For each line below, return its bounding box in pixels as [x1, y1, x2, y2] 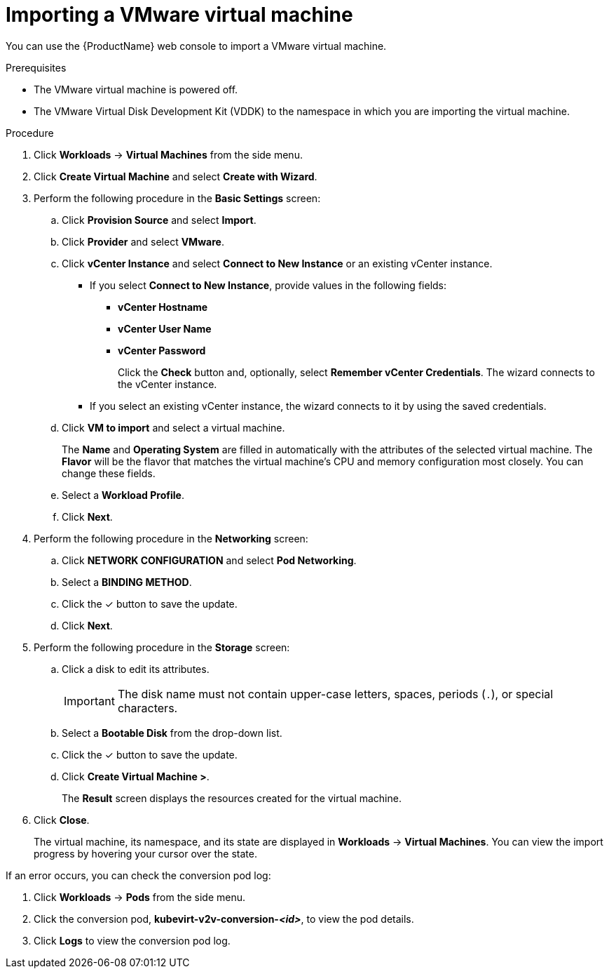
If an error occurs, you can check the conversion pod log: [6, 869, 271, 881]
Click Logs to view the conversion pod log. [34, 934, 231, 947]
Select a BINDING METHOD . [62, 575, 192, 588]
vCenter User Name [118, 322, 212, 335]
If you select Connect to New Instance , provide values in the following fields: [90, 279, 447, 291]
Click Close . [34, 813, 90, 826]
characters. [117, 700, 178, 715]
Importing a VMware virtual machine [6, 3, 353, 27]
